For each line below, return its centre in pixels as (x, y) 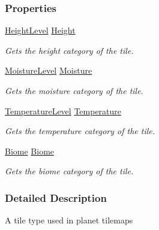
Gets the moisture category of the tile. (74, 90)
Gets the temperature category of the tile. (80, 131)
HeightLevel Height (40, 30)
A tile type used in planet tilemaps (69, 220)
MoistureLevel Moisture (49, 70)
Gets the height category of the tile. (69, 50)
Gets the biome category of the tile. (69, 171)
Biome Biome (30, 151)
